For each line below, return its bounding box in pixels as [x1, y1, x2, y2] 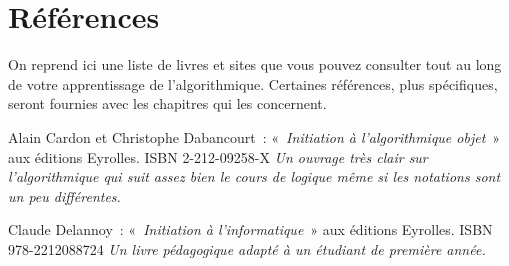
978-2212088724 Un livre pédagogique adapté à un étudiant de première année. [8, 238, 486, 259]
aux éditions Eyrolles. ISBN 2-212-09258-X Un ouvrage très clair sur [8, 146, 428, 167]
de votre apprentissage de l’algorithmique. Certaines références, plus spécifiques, [8, 73, 498, 94]
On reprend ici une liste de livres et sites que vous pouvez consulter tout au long [8, 54, 502, 75]
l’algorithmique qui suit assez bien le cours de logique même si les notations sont [8, 166, 501, 187]
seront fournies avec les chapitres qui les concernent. [8, 93, 327, 114]
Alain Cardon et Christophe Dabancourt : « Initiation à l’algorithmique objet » [8, 126, 501, 147]
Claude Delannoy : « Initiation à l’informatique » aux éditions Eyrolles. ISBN [8, 219, 493, 240]
